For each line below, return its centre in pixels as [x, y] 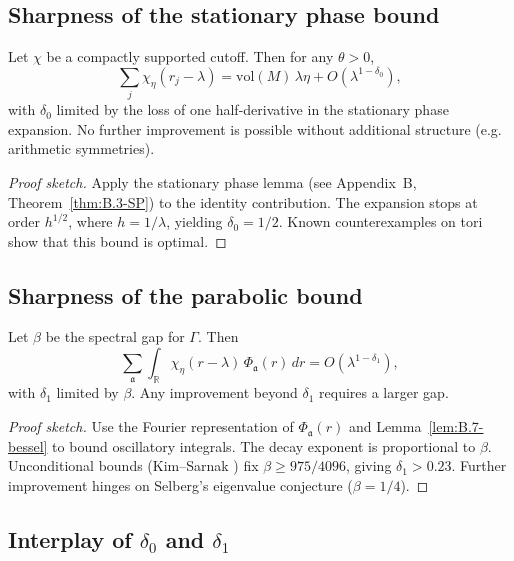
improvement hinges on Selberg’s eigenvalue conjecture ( [180, 484]
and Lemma [385, 426]
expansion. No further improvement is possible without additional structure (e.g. [255, 128]
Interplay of [70, 538]
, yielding [194, 221]
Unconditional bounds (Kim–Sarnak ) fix [133, 465]
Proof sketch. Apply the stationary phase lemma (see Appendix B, [212, 181]
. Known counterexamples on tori [380, 221]
